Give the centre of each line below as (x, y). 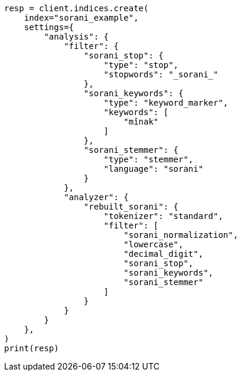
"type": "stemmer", (149, 159)
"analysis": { (76, 37)
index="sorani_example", (81, 18)
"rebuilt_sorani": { (131, 207)
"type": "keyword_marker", (166, 103)
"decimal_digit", (164, 254)
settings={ (49, 27)
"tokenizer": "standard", (163, 216)
